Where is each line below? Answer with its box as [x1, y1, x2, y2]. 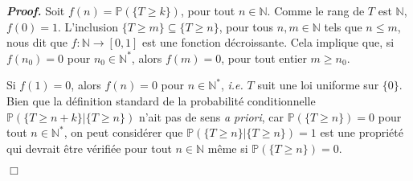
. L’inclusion [58, 18, 118, 35]
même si [207, 139, 248, 156]
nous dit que [6, 34, 67, 51]
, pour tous [219, 18, 274, 35]
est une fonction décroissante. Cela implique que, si [142, 34, 395, 51]
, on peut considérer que [63, 124, 183, 141]
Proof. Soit [6, 2, 65, 19]
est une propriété [320, 124, 403, 141]
